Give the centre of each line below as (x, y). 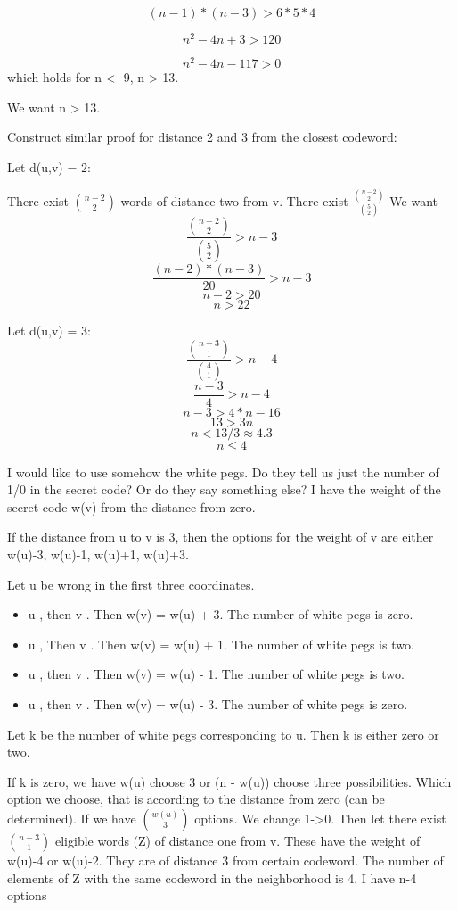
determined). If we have (72, 818)
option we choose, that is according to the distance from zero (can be (196, 799)
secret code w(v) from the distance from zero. (131, 506)
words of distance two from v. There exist (234, 200)
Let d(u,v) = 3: (49, 331)
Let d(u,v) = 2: (49, 166)
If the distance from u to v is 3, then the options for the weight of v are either (221, 537)
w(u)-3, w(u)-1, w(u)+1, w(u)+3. (98, 554)
